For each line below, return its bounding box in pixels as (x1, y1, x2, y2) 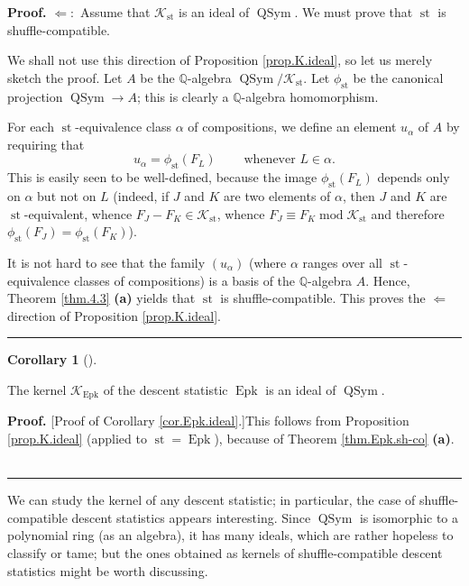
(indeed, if (113, 186, 170, 205)
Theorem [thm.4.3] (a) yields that (7, 288, 196, 307)
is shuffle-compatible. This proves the (220, 288, 426, 307)
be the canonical (353, 68, 444, 87)
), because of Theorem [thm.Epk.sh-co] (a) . (214, 428, 455, 447)
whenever (244, 153, 296, 167)
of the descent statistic (103, 380, 228, 398)
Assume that (79, 3, 151, 21)
